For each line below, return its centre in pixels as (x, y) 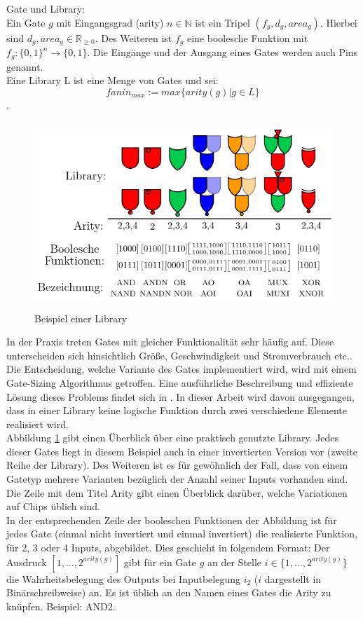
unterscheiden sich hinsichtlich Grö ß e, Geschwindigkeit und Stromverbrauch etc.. (179, 355)
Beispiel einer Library (81, 318)
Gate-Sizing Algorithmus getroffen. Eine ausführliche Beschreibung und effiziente (180, 382)
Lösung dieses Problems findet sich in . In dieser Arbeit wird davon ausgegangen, (180, 396)
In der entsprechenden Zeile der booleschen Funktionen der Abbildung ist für (172, 520)
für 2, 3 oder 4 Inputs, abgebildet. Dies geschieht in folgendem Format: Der (168, 548)
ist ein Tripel (222, 22)
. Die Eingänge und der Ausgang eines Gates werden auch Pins (222, 52)
